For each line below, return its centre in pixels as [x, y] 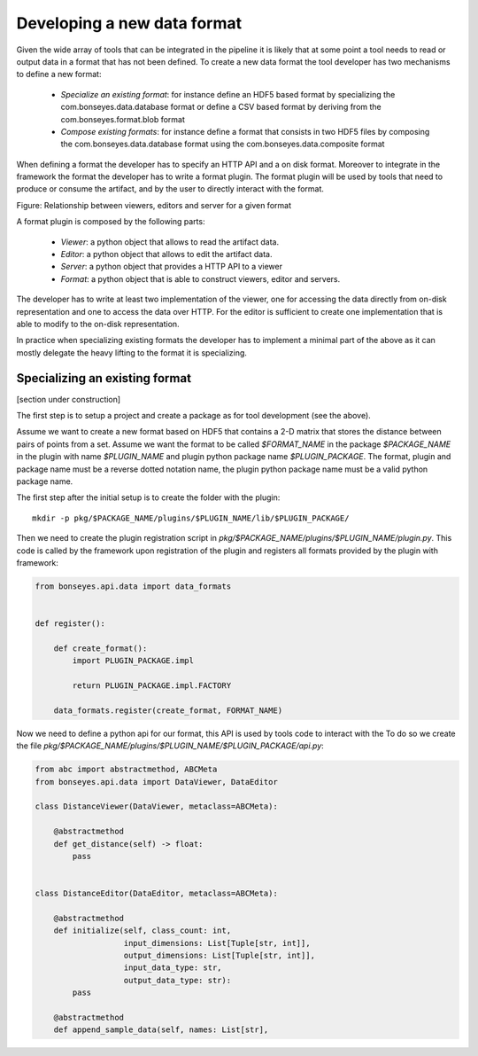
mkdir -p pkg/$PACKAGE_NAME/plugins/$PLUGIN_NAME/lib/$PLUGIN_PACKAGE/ [191, 518]
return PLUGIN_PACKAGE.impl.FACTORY [152, 686]
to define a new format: [59, 74]
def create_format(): [100, 648]
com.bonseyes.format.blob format [123, 119]
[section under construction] [69, 399]
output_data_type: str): [177, 980]
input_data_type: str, [173, 968]
